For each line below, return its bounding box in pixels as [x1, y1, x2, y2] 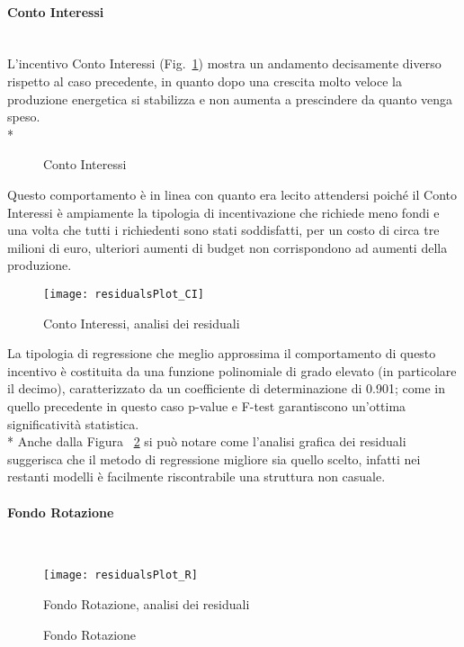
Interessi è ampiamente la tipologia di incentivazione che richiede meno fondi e [7, 202, 440, 221]
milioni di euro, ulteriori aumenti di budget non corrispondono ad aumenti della [7, 238, 448, 256]
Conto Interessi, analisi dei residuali [43, 313, 240, 332]
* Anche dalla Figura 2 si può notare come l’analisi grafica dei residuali [7, 432, 406, 451]
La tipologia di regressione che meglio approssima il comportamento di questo [7, 344, 436, 363]
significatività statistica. [7, 414, 139, 433]
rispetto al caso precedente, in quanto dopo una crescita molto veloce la [7, 71, 402, 90]
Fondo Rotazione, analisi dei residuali [43, 594, 250, 613]
